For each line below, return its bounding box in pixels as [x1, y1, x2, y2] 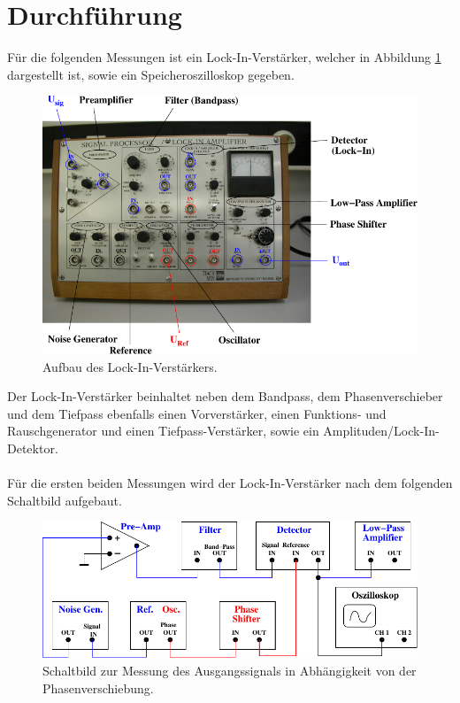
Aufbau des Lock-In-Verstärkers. [42, 357, 218, 375]
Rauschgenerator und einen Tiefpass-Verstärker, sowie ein [7, 421, 319, 440]
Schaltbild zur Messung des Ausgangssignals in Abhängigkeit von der [42, 661, 417, 680]
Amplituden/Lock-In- [323, 421, 440, 440]
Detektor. [7, 438, 58, 457]
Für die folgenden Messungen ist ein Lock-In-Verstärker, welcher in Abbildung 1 [7, 48, 441, 66]
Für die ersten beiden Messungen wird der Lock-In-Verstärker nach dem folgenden [7, 474, 453, 492]
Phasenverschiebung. [42, 678, 154, 697]
